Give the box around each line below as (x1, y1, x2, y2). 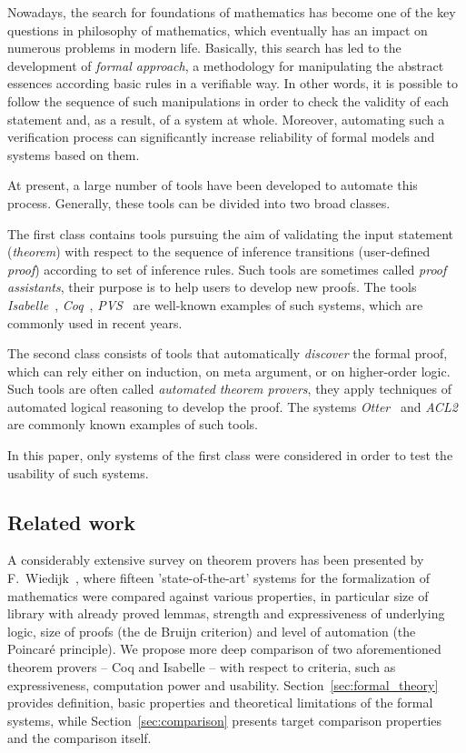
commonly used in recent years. (7, 313, 183, 332)
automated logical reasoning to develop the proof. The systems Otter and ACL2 (7, 397, 458, 416)
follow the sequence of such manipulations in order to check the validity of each (7, 91, 450, 110)
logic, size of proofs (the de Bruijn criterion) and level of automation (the (7, 621, 416, 640)
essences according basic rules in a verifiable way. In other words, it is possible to (7, 74, 458, 93)
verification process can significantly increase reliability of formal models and (7, 127, 435, 146)
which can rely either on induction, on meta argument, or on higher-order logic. (7, 361, 451, 380)
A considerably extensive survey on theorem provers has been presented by (7, 550, 424, 569)
